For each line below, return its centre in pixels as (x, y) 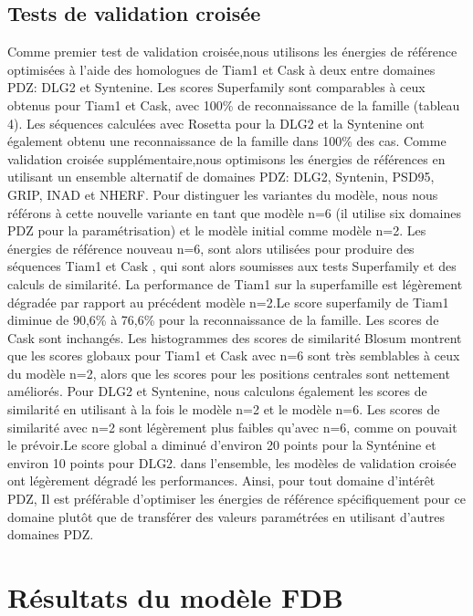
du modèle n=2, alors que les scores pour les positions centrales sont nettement (229, 373)
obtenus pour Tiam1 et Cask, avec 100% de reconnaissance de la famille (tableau (234, 104)
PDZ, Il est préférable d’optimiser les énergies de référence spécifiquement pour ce (236, 499)
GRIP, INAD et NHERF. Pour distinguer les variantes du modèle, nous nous (223, 194)
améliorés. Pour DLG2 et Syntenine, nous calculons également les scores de (217, 391)
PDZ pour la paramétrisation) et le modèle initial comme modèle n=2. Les (217, 230)
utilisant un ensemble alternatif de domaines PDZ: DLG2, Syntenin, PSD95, (221, 177)
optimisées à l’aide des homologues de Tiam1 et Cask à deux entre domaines (221, 69)
